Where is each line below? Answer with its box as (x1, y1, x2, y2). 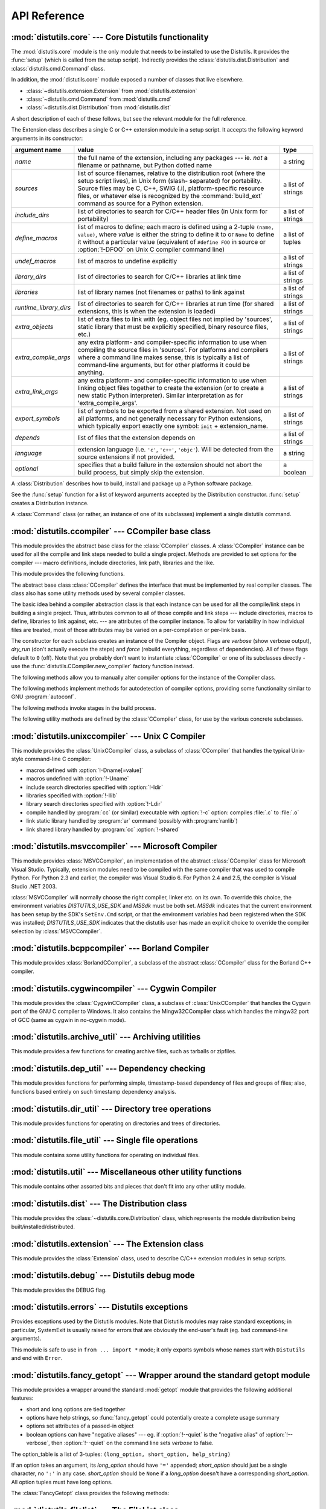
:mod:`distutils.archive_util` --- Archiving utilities (11, 1032, 201, 1042)
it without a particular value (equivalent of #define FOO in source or (77, 237, 266, 246)
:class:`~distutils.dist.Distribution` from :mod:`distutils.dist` (26, 104, 171, 111)
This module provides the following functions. (11, 570, 125, 578)
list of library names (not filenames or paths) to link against (77, 287, 245, 296)
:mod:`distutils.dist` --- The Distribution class (11, 1199, 187, 1209)
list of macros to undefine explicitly (77, 257, 177, 265)
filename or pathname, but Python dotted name (77, 161, 213, 169)
